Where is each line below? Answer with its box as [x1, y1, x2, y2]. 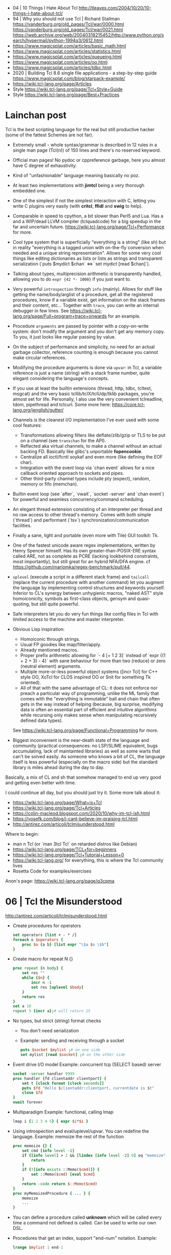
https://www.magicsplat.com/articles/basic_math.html [12, 43, 126, 49]
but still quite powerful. [31, 600, 80, 607]
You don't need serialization [20, 1028, 79, 1034]
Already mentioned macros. [20, 646, 79, 653]
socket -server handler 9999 [12, 1071, 75, 1076]
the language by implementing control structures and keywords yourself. [12, 585, 165, 591]
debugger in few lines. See [12, 307, 69, 313]
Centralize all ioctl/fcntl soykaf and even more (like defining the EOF [20, 453, 163, 460]
